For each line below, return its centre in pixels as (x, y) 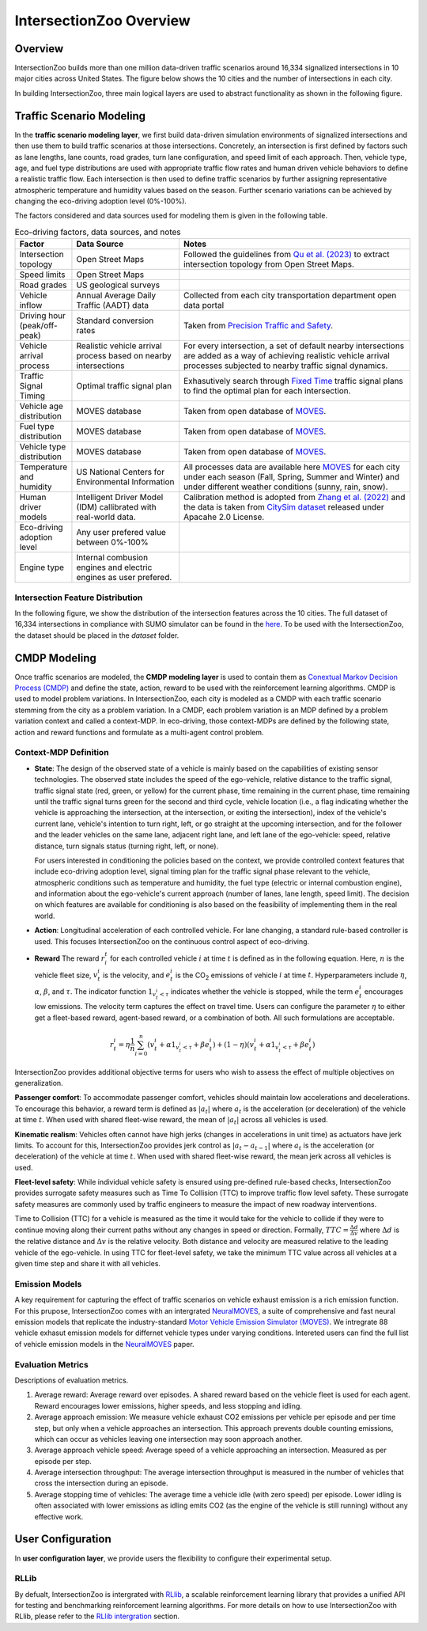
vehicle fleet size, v (66, 975)
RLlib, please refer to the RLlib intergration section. (97, 1616)
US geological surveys (118, 285)
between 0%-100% (113, 542)
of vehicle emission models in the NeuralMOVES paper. (104, 1344)
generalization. (39, 1083)
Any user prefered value (121, 533)
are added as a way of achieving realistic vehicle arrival (287, 356)
